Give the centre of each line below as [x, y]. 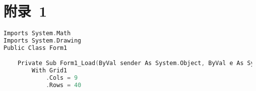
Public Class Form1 [35, 48]
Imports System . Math [37, 34]
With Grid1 [49, 71]
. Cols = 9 [62, 78]
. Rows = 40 [63, 85]
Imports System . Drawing [42, 41]
